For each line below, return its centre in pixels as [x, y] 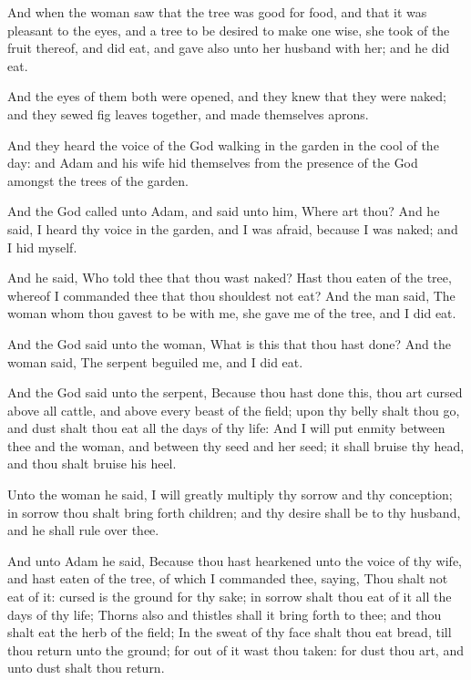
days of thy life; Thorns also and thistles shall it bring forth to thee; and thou [225, 614]
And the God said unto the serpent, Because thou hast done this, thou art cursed [235, 392]
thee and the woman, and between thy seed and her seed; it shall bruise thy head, [236, 445]
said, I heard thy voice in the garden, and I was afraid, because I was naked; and [233, 228]
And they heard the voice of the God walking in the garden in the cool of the [223, 144]
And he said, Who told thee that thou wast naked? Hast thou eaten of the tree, [230, 278]
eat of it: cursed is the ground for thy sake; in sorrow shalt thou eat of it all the [230, 597]
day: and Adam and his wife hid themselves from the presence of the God [213, 163]
